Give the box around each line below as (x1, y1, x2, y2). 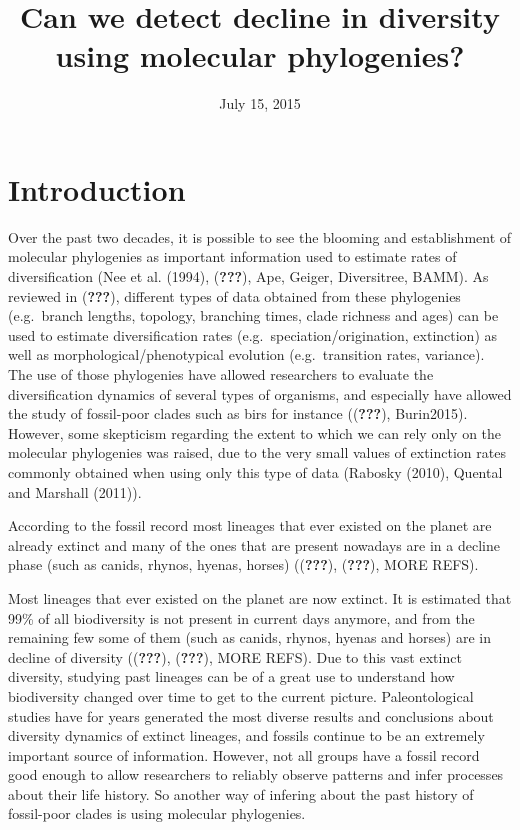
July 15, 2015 (219, 93, 301, 114)
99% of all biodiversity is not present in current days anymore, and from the (8, 607, 475, 628)
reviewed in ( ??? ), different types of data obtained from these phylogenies (8, 285, 461, 306)
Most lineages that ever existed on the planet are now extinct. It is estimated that (8, 587, 512, 608)
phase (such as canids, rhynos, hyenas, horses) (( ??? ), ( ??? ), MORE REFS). (8, 554, 479, 575)
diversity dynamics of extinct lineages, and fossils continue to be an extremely (8, 725, 485, 746)
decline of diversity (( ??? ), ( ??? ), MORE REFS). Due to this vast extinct (8, 646, 462, 667)
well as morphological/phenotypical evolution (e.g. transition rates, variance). (8, 344, 485, 365)
